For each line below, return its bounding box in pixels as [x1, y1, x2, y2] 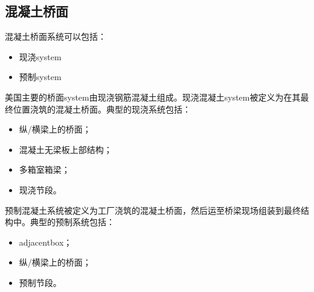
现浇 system [19, 50, 62, 63]
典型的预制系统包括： [30, 216, 115, 228]
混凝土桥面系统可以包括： [5, 30, 106, 43]
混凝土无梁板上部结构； [19, 143, 112, 155]
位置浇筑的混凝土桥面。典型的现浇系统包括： [13, 102, 191, 115]
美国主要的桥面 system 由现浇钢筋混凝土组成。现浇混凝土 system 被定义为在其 [5, 90, 301, 103]
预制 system [19, 70, 62, 83]
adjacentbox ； [19, 235, 72, 248]
